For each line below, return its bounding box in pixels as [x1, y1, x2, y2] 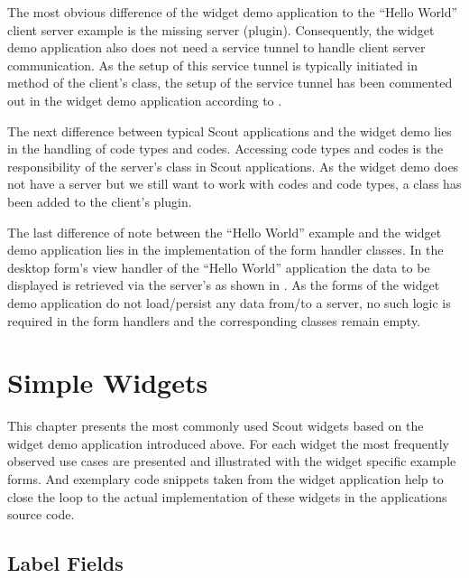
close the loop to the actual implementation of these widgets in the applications [7, 487, 447, 506]
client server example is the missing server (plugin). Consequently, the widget [7, 20, 435, 39]
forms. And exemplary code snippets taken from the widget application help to [7, 470, 444, 488]
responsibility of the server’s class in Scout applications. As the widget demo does [7, 156, 459, 175]
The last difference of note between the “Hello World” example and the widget [7, 222, 442, 241]
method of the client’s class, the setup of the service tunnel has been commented [7, 73, 453, 92]
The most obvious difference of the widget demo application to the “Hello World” [7, 3, 458, 21]
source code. [7, 505, 75, 524]
